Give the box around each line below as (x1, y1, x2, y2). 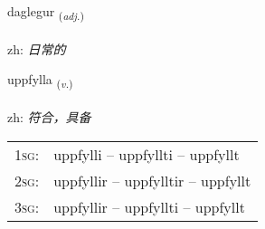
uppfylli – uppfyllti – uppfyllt (53, 143, 240, 165)
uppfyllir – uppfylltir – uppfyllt (53, 169, 251, 191)
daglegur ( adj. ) (7, 2, 84, 23)
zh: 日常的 (7, 39, 66, 58)
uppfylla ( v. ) (7, 70, 73, 91)
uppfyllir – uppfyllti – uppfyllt (53, 196, 245, 217)
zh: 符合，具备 (7, 108, 91, 127)
